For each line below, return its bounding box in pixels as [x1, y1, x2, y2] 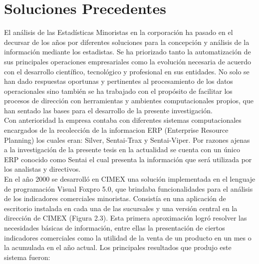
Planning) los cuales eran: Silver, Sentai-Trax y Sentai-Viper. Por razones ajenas [4, 134, 250, 145]
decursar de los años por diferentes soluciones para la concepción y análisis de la [4, 36, 250, 47]
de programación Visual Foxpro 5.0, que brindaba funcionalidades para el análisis [4, 183, 253, 194]
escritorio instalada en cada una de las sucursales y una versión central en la [4, 203, 238, 213]
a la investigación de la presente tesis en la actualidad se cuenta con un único [4, 144, 240, 155]
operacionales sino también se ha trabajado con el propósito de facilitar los [4, 85, 233, 96]
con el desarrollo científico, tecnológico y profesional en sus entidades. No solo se [4, 66, 250, 76]
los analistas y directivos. [4, 164, 81, 174]
